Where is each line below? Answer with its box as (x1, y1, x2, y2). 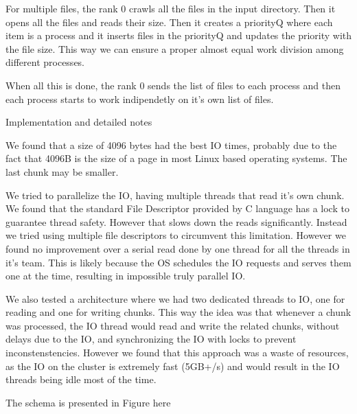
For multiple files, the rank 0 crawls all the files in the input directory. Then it (5, 1, 336, 15)
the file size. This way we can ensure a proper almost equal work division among (5, 41, 344, 56)
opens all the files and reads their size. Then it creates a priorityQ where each (5, 14, 333, 29)
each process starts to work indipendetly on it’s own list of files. (5, 91, 274, 106)
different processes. (5, 55, 85, 69)
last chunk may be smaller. (5, 164, 119, 179)
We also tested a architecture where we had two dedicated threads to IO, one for (5, 291, 345, 306)
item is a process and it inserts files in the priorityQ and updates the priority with (5, 28, 352, 43)
